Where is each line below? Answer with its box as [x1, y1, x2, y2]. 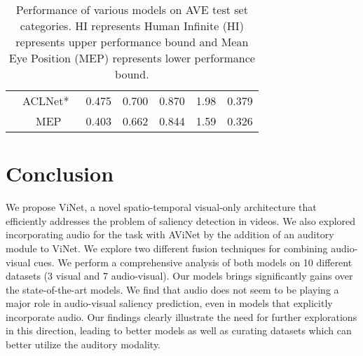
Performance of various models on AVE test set [15, 1, 248, 18]
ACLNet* [22, 93, 69, 109]
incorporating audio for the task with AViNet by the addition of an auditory [6, 227, 334, 242]
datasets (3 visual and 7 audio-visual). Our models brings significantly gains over [6, 268, 353, 283]
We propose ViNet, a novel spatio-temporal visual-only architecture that [6, 200, 317, 214]
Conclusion [6, 159, 114, 188]
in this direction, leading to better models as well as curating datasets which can [6, 323, 352, 338]
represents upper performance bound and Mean [15, 34, 249, 50]
